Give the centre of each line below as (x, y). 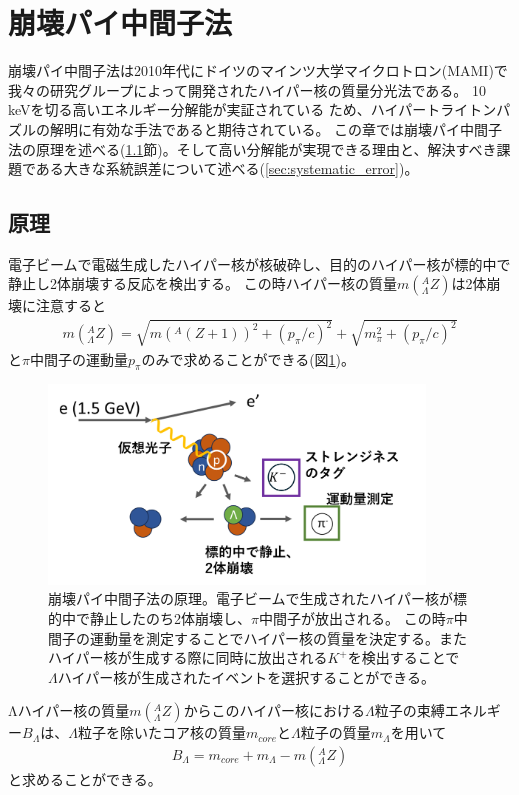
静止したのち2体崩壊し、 (170, 618)
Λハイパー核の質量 (69, 710)
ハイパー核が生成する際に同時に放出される (188, 657)
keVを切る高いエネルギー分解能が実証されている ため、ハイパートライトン (252, 109)
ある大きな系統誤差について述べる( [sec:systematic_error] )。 (227, 168)
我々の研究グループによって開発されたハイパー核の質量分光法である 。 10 (247, 89)
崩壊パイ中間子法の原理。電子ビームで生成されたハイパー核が (251, 598)
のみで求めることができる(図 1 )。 (248, 358)
